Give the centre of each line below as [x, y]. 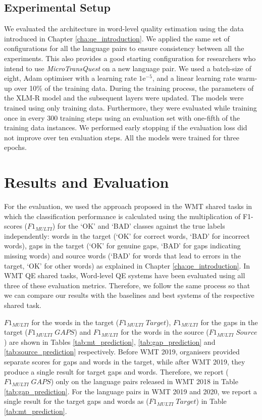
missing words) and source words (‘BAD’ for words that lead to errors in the [123, 256]
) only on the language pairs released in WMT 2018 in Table [144, 381]
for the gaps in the [229, 322]
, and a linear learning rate [194, 78]
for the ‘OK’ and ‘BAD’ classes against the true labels [141, 226]
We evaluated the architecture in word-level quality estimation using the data [124, 29]
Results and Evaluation [87, 182]
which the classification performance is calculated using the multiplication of [122, 216]
